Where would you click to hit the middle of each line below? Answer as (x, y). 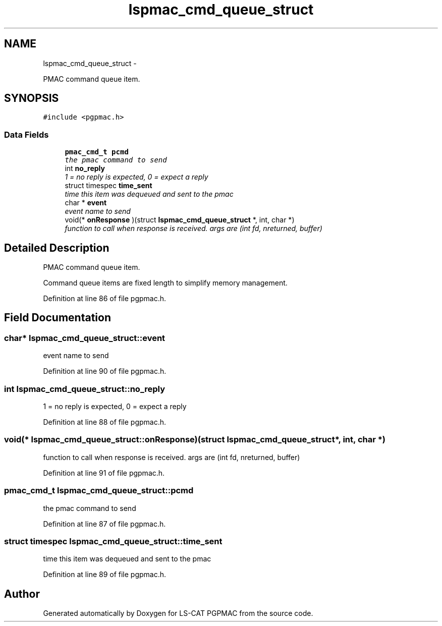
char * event (86, 203)
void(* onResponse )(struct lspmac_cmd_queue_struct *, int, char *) (180, 220)
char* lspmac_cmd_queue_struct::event (85, 338)
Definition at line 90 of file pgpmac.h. (105, 371)
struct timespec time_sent (108, 186)
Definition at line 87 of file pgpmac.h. (104, 524)
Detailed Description (57, 248)
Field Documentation (58, 318)
